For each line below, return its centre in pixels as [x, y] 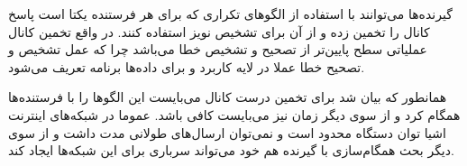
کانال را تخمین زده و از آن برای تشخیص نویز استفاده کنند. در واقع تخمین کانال [219, 31]
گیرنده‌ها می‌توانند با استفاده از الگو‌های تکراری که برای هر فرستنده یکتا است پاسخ [230, 14]
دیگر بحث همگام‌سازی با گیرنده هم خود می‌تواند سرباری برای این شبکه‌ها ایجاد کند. [231, 150]
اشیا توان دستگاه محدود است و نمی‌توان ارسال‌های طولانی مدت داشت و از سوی [227, 132]
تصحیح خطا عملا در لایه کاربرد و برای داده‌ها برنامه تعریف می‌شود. [187, 66]
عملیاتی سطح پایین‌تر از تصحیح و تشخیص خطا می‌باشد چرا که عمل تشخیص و [218, 49]
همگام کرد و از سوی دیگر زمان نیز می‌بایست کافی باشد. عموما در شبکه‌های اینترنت [234, 114]
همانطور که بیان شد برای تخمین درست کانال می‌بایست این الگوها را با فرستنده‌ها [228, 97]
